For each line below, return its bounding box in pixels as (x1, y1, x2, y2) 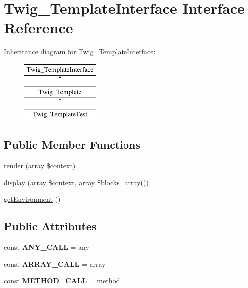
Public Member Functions (4, 137, 140, 152)
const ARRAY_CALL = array (4, 258, 106, 269)
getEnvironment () (4, 194, 61, 204)
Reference (4, 17, 73, 38)
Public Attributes (4, 218, 97, 234)
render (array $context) (4, 160, 76, 171)
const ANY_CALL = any (4, 242, 89, 252)
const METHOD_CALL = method (4, 275, 120, 286)
